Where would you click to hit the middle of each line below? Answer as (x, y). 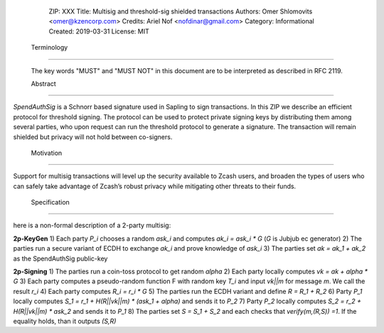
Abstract (43, 83)
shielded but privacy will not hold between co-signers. (93, 137)
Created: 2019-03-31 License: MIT (99, 31)
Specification (50, 202)
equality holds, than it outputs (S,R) (65, 321)
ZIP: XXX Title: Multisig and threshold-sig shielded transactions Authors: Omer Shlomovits (181, 11)
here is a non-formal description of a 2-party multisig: (92, 225)
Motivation (47, 153)
